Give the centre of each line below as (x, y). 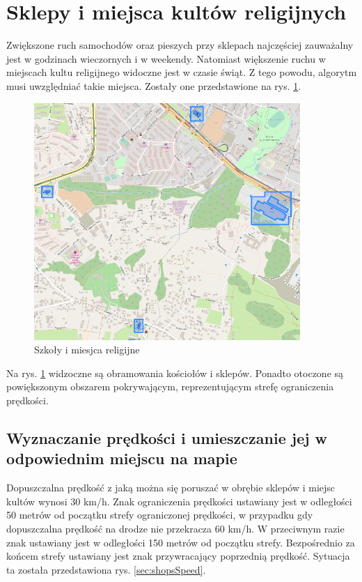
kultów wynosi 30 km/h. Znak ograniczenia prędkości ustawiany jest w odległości (179, 501)
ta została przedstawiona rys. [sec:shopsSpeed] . (106, 569)
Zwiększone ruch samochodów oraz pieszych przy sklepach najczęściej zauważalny (180, 45)
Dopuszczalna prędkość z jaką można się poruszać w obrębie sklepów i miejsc (171, 488)
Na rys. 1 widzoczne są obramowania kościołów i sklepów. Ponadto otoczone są (175, 373)
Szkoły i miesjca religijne (87, 350)
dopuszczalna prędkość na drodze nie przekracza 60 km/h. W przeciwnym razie (175, 529)
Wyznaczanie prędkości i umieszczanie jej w (167, 438)
